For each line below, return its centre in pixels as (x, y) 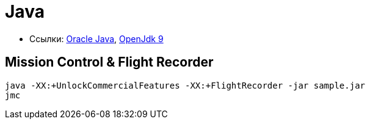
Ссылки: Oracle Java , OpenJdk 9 (96, 38)
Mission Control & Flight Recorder (109, 62)
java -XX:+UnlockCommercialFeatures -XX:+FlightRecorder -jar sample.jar (185, 85)
